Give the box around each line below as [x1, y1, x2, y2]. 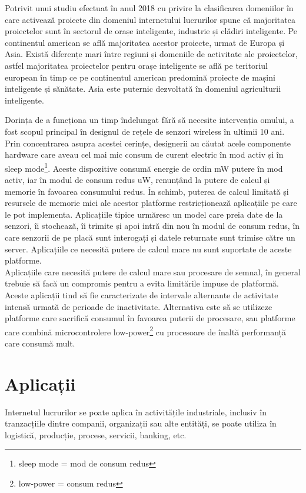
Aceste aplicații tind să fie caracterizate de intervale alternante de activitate [5, 288, 278, 301]
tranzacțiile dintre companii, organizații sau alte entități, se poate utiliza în [5, 417, 277, 429]
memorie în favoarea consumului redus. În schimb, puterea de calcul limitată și [5, 185, 289, 197]
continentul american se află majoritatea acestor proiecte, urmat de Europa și [5, 36, 285, 48]
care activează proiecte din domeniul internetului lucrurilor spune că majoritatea [5, 13, 295, 25]
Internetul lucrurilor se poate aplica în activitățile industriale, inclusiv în [5, 405, 267, 418]
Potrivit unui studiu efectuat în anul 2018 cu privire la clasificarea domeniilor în [5, 2, 294, 14]
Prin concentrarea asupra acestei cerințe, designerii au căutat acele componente [5, 136, 291, 149]
